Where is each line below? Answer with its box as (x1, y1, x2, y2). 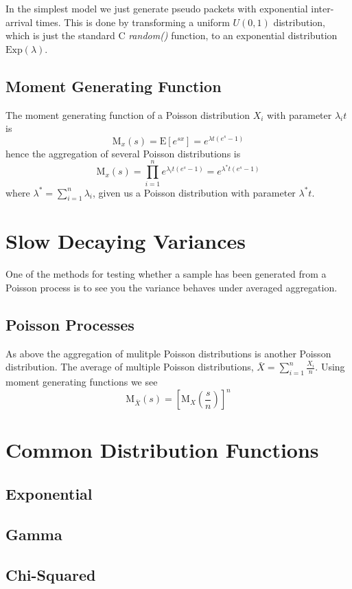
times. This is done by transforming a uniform (36, 14, 230, 29)
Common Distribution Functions (5, 436, 319, 464)
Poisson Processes (5, 314, 134, 335)
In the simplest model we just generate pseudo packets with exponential (5, 1, 308, 15)
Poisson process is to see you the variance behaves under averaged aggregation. (5, 280, 338, 295)
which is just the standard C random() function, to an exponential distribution (5, 28, 338, 43)
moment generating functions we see (5, 375, 158, 389)
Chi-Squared (5, 564, 96, 585)
